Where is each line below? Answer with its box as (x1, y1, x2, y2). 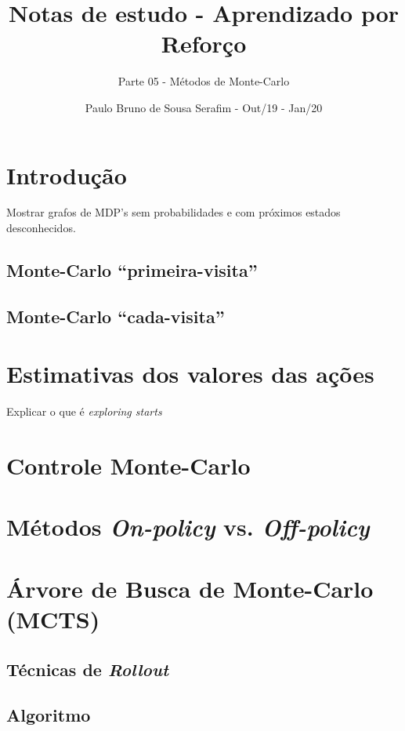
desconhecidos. (6, 220, 76, 236)
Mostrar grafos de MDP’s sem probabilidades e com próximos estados (6, 204, 341, 220)
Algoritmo (6, 703, 91, 727)
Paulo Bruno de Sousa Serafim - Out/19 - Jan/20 (85, 99, 323, 115)
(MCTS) (6, 603, 100, 635)
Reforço (161, 27, 247, 60)
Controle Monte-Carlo (6, 449, 251, 482)
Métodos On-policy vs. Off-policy (6, 511, 370, 544)
